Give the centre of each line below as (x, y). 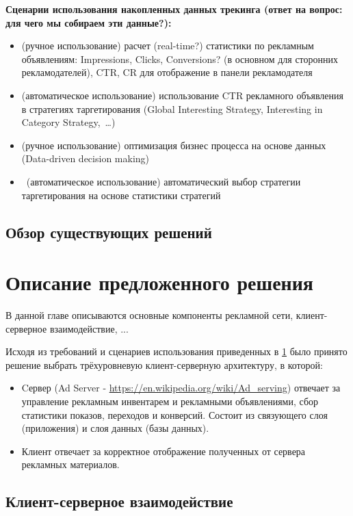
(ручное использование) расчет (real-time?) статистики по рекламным (168, 46)
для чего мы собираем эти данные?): (89, 22)
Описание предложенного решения (160, 282)
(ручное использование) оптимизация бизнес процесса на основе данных (174, 145)
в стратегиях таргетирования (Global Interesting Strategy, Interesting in (172, 108)
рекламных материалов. (70, 464)
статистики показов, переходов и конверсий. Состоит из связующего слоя (174, 414)
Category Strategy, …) (68, 122)
